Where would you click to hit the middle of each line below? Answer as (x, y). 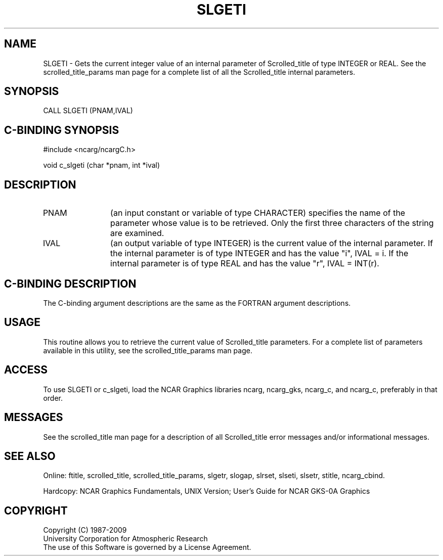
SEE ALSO (30, 456)
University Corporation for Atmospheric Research (125, 539)
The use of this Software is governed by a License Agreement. (147, 547)
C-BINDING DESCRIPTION (70, 284)
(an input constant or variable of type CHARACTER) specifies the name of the (258, 213)
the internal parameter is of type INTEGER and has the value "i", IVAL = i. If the (259, 253)
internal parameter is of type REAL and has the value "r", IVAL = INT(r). (245, 264)
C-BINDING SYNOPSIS (62, 130)
